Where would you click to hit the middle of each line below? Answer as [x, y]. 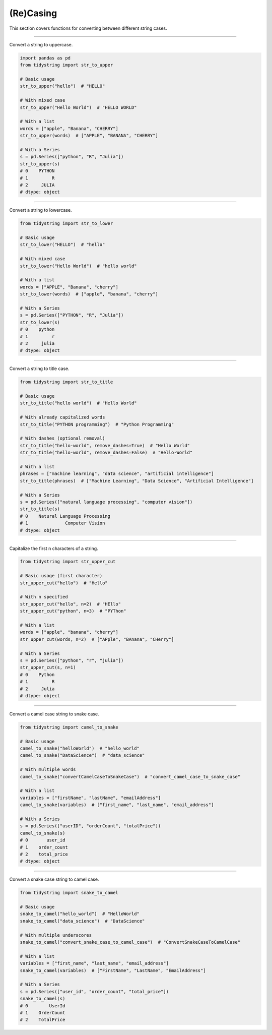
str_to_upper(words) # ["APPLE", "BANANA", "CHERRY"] [89, 136]
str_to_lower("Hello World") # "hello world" [78, 266]
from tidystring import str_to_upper [66, 65]
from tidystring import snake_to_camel [69, 893]
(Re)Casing [33, 13]
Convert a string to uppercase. [41, 44]
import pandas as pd [45, 58]
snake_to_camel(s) [43, 999]
